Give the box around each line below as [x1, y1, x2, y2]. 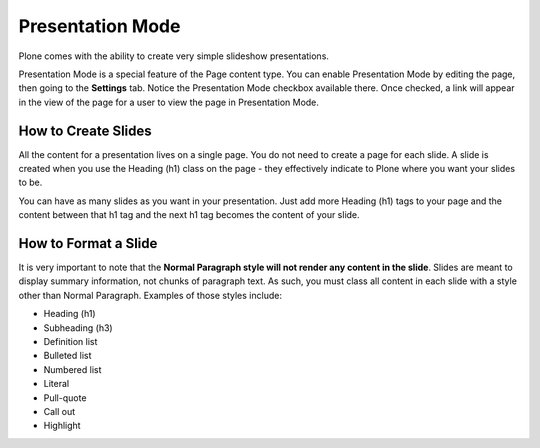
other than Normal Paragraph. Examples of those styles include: [18, 289, 282, 301]
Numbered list [43, 363, 102, 375]
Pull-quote [43, 391, 87, 404]
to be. [18, 176, 43, 189]
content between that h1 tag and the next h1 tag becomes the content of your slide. [18, 209, 360, 221]
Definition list [43, 336, 98, 348]
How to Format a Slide [18, 235, 158, 252]
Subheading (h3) [43, 321, 114, 334]
